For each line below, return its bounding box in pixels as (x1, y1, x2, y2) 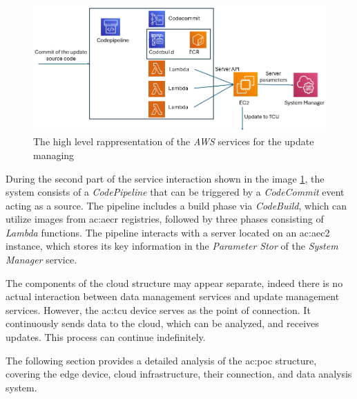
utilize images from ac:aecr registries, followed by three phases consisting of (6, 212, 324, 226)
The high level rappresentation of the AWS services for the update (33, 134, 314, 149)
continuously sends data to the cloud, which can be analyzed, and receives (6, 316, 319, 331)
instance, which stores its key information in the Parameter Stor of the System (6, 239, 338, 253)
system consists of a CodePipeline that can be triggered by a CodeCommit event (6, 185, 345, 199)
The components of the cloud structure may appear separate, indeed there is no (6, 275, 343, 290)
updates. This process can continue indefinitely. (6, 330, 206, 344)
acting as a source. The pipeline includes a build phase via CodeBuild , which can (6, 198, 347, 212)
